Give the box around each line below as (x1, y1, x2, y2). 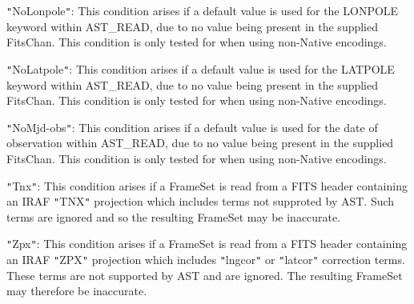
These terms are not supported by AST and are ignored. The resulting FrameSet (6, 266, 403, 283)
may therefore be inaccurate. (6, 282, 147, 299)
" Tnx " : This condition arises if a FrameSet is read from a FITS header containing (6, 177, 408, 194)
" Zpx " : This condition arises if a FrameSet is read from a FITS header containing (6, 235, 408, 252)
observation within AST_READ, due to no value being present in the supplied (6, 134, 394, 151)
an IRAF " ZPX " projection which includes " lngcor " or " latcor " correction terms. (6, 251, 405, 268)
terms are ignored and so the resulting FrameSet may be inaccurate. (6, 208, 341, 225)
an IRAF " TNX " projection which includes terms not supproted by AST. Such (6, 193, 395, 210)
